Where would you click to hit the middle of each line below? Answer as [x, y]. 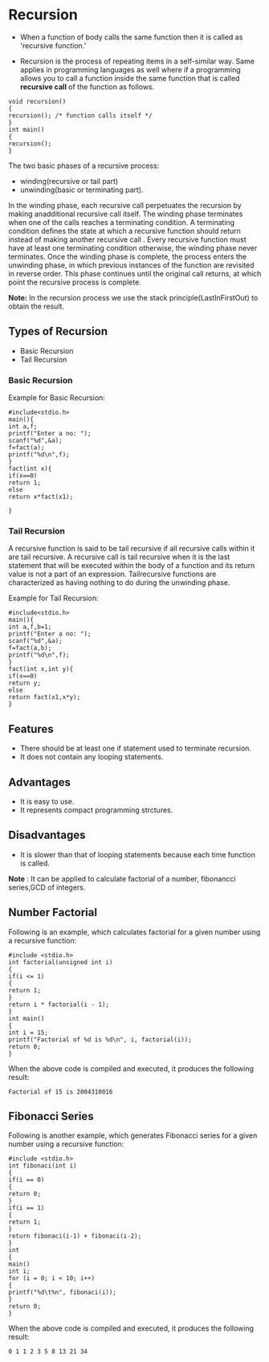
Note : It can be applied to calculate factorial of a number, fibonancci [122, 878]
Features [31, 729]
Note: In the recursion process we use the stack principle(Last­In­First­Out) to [133, 297]
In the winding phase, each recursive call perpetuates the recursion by [125, 205]
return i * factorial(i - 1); [59, 1004]
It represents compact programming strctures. [96, 810]
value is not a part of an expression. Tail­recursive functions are [112, 574]
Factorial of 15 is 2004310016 [61, 1092]
